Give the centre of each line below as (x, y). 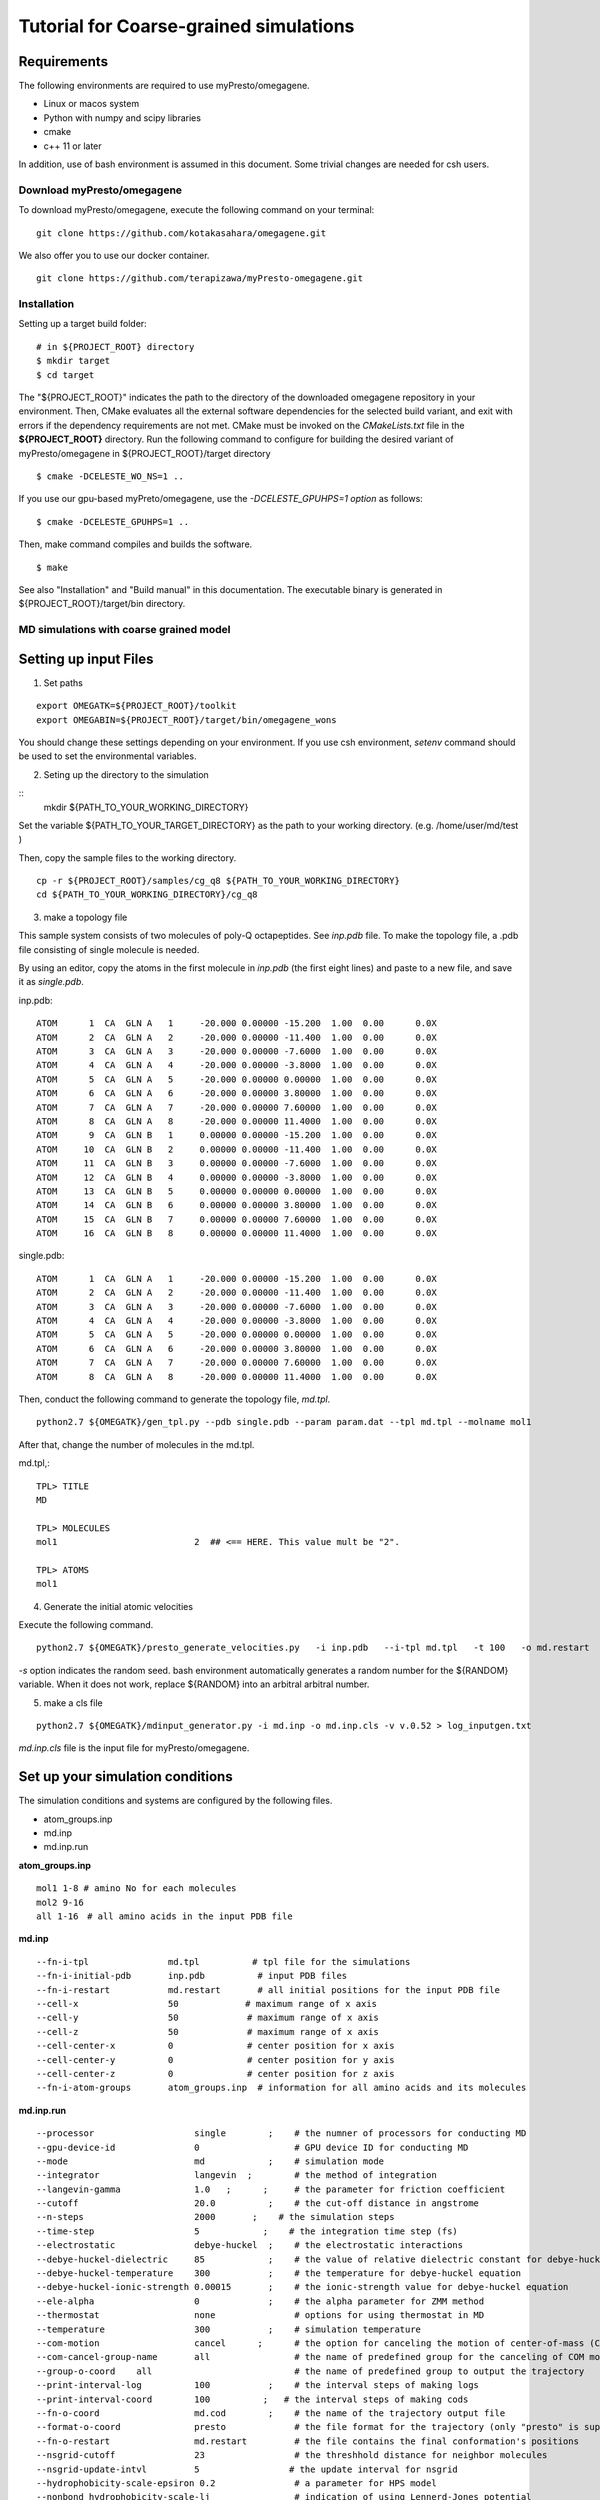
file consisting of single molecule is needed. (109, 949)
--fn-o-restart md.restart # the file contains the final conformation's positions (308, 2441)
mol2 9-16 (60, 1902)
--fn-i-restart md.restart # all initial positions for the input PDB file (268, 1989)
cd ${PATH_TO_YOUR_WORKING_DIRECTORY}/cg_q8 (147, 894)
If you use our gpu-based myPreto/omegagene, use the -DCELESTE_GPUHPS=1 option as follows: (221, 499)
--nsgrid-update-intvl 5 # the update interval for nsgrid (247, 2469)
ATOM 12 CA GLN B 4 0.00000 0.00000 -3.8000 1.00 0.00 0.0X (236, 1177)
